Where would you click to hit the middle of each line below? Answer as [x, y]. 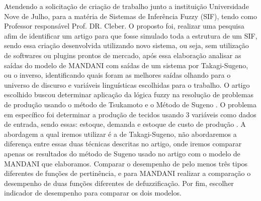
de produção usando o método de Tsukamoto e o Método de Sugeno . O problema [130, 104]
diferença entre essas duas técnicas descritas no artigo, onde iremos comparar [123, 144]
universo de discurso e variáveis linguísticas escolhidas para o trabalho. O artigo [127, 84]
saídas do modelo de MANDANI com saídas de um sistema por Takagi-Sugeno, [126, 65]
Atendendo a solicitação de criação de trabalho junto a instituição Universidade [126, 6]
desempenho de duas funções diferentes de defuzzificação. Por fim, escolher [119, 183]
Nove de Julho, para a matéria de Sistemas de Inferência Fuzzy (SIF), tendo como [130, 16]
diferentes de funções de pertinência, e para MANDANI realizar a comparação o [127, 173]
